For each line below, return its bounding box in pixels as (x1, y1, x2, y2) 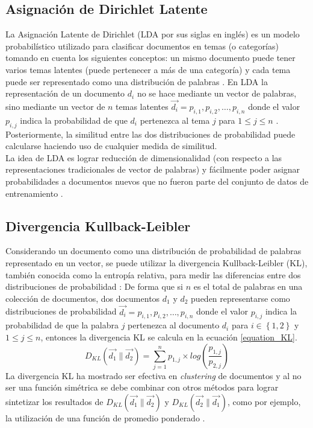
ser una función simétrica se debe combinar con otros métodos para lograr (5, 381, 279, 394)
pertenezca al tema (140, 113, 210, 126)
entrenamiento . (5, 187, 63, 199)
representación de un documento (5, 87, 125, 100)
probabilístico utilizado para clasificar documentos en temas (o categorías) (5, 39, 279, 52)
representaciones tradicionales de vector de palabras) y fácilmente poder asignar (5, 163, 300, 176)
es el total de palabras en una (193, 280, 303, 293)
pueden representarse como (191, 292, 290, 304)
